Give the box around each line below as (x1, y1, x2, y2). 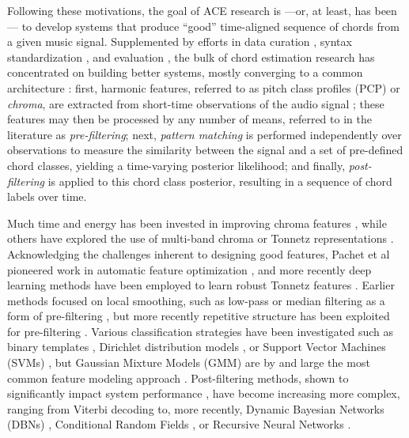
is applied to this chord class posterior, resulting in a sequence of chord (47, 172, 392, 189)
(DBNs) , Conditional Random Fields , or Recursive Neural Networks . (7, 416, 351, 432)
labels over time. (7, 188, 87, 205)
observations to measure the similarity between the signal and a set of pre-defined (7, 142, 403, 158)
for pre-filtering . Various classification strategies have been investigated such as (7, 323, 394, 339)
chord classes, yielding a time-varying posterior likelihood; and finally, (7, 157, 346, 173)
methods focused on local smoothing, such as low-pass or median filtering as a (7, 292, 385, 308)
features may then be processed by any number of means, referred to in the (7, 111, 372, 127)
